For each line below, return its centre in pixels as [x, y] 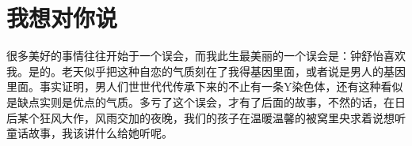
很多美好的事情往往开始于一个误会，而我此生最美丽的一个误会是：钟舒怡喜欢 [206, 56]
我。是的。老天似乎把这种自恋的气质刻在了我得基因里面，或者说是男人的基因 [206, 71]
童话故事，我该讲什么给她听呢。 [90, 133]
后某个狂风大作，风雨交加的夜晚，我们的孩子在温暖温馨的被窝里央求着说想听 [206, 117]
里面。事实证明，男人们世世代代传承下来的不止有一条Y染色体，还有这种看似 [205, 86]
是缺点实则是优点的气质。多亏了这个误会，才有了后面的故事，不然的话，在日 [206, 101]
